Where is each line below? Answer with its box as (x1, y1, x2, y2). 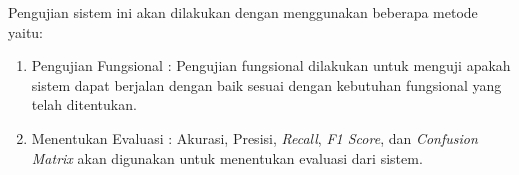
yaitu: (8, 21, 44, 42)
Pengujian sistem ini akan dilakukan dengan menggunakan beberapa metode (8, 2, 478, 22)
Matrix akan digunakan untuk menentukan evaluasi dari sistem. (31, 147, 423, 168)
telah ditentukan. (31, 94, 137, 115)
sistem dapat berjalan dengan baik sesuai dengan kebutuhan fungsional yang (31, 74, 502, 95)
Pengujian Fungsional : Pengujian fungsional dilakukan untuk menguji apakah (31, 55, 511, 76)
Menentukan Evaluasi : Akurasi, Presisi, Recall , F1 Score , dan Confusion (31, 127, 478, 148)
